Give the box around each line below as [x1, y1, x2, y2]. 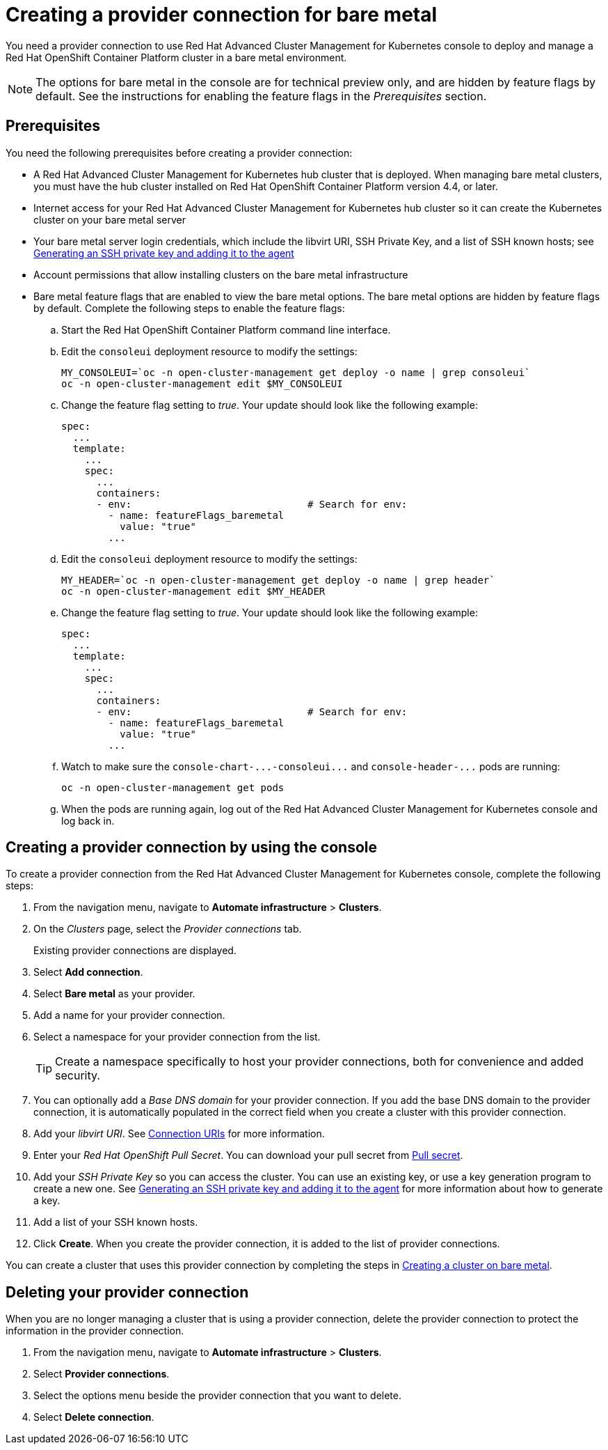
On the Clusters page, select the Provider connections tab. [33, 923, 302, 935]
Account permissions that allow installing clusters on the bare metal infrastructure [33, 268, 408, 281]
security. [55, 1068, 100, 1083]
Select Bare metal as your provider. [33, 988, 195, 1000]
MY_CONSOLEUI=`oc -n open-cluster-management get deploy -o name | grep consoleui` [61, 366, 531, 378]
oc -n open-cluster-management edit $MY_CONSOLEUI [61, 377, 343, 389]
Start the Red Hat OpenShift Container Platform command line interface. [61, 323, 391, 336]
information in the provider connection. [6, 1325, 184, 1337]
